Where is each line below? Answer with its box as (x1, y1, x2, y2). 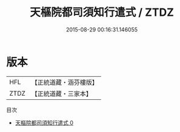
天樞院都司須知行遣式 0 (15, 119, 74, 126)
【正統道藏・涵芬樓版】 (31, 78, 99, 87)
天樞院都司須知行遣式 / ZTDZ (29, 5, 175, 19)
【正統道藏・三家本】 (31, 89, 93, 97)
